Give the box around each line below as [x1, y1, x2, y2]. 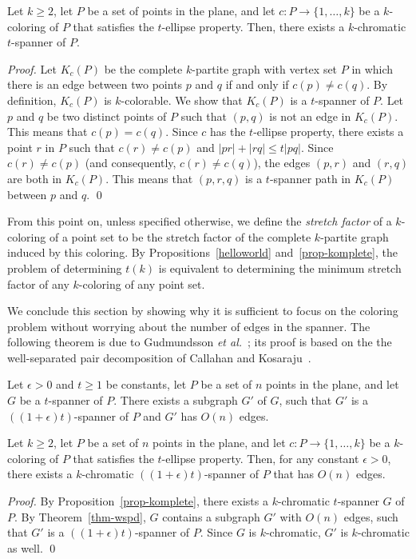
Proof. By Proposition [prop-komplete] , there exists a [7, 493, 268, 509]
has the [209, 123, 246, 140]
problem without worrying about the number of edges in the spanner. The [7, 317, 370, 334]
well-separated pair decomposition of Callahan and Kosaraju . [7, 349, 311, 365]
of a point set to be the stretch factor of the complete [49, 228, 311, 245]
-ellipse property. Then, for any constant [161, 449, 359, 466]
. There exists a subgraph [113, 392, 238, 409]
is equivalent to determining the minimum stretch [158, 259, 402, 276]
